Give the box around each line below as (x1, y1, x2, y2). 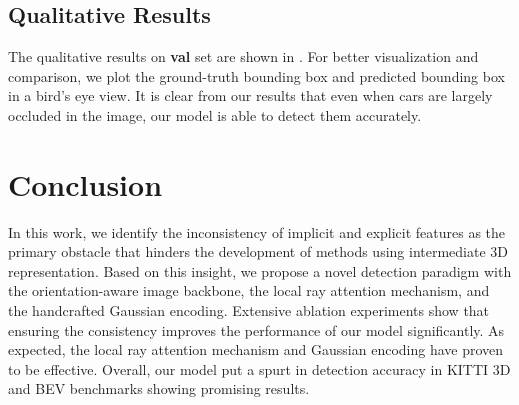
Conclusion (8, 163, 163, 204)
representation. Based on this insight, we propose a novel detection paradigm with (8, 260, 512, 281)
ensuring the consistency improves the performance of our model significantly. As (8, 319, 505, 340)
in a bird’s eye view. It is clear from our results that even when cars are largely (8, 85, 493, 106)
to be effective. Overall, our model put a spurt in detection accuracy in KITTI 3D (8, 358, 511, 379)
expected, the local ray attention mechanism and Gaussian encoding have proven (8, 339, 504, 360)
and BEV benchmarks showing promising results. (8, 378, 310, 399)
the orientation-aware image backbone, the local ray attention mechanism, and (8, 280, 490, 301)
